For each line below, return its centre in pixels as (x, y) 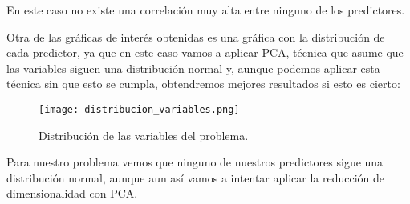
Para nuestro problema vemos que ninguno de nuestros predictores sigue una (195, 162)
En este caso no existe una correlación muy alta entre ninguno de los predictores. (206, 10)
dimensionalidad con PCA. (72, 193)
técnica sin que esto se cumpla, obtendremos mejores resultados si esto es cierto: (203, 84)
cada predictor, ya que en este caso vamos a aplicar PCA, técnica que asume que (205, 52)
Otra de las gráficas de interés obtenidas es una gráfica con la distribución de (196, 36)
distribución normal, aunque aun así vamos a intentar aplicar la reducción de (196, 177)
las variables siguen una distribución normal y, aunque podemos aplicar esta (193, 68)
